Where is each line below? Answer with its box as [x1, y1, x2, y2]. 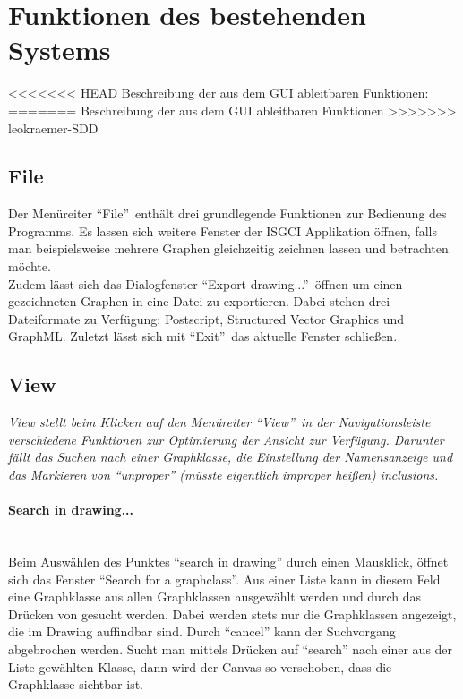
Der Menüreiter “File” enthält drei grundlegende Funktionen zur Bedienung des [8, 204, 447, 223]
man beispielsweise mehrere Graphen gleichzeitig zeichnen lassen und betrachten [8, 239, 449, 258]
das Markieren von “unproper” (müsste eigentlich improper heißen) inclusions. [8, 465, 439, 484]
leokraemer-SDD [8, 118, 99, 137]
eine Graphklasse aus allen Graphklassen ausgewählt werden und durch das [8, 587, 421, 606]
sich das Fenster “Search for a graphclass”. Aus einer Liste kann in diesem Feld [8, 569, 441, 588]
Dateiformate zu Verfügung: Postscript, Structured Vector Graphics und [8, 309, 405, 328]
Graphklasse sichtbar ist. [8, 675, 143, 694]
